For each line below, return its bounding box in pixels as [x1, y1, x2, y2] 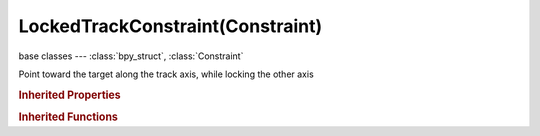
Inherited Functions [18, 110, 119, 124]
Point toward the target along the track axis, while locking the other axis [18, 68, 314, 80]
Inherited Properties [18, 88, 122, 102]
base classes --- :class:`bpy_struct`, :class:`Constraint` [18, 50, 244, 62]
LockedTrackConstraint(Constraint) [18, 15, 323, 37]
